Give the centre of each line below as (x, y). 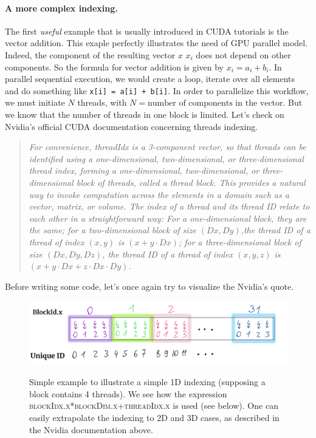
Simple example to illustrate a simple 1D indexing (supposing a (147, 382)
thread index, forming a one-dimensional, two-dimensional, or (144, 170)
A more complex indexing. (61, 8)
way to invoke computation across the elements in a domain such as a (159, 194)
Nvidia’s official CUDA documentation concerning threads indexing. (132, 126)
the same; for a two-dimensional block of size (112, 230)
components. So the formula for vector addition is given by (115, 67)
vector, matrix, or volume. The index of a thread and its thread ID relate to (169, 206)
